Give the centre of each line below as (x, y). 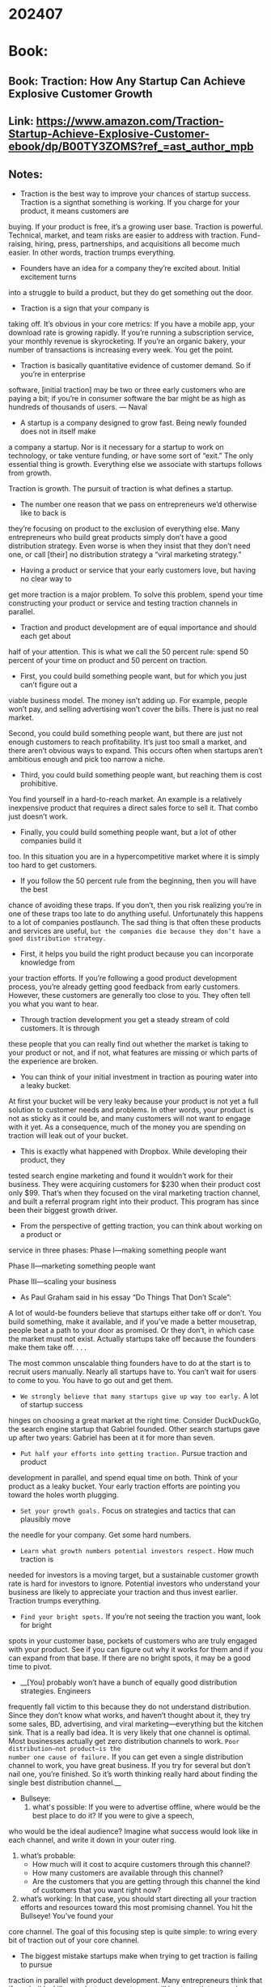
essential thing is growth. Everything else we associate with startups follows (135, 464)
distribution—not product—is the (65, 1749)
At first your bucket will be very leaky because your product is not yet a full (133, 1101)
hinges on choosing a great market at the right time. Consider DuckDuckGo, (135, 1420)
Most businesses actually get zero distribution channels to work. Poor (124, 1741)
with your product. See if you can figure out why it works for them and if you (135, 1649)
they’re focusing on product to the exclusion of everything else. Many (124, 529)
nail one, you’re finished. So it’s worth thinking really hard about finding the (133, 1774)
